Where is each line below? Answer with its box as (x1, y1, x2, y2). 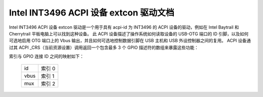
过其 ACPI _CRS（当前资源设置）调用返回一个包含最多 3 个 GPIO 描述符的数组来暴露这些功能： (9, 44, 199, 50)
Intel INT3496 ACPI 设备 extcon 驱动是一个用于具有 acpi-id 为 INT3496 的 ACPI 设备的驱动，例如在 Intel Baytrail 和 (9, 24, 239, 30)
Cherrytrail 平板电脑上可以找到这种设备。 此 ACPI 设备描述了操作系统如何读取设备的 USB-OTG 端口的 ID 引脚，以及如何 (9, 31, 249, 36)
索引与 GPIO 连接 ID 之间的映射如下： (9, 53, 84, 59)
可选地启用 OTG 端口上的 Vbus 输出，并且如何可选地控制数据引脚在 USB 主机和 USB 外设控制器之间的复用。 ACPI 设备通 (9, 38, 251, 44)
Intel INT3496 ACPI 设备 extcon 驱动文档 (9, 7, 175, 18)
